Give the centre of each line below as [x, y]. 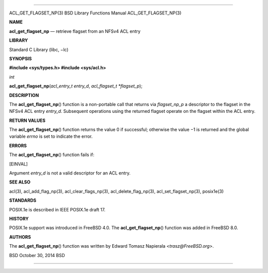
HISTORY [19, 218]
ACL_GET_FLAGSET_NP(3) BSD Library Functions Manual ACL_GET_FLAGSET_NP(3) [95, 13]
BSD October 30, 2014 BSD [37, 255]
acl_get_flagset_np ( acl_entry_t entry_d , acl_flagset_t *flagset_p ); [76, 86]
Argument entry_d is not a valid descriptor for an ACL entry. [70, 173]
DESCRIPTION [24, 95]
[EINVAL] [19, 164]
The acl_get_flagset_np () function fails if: [52, 155]
